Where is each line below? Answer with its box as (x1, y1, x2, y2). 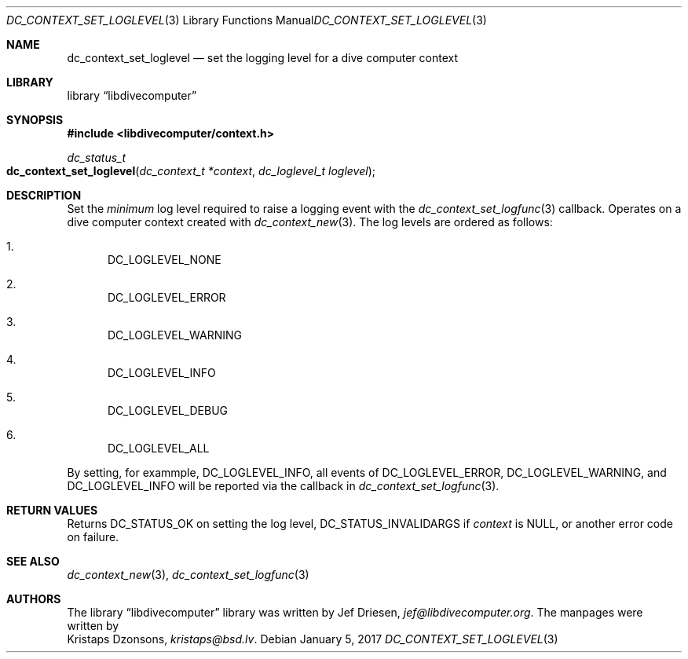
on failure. (67, 530, 119, 544)
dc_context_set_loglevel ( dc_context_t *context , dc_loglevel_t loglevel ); (6, 164, 375, 178)
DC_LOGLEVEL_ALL (108, 441, 210, 455)
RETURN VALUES (6, 503, 98, 517)
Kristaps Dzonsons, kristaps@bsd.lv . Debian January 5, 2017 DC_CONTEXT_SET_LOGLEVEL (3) (67, 632, 558, 646)
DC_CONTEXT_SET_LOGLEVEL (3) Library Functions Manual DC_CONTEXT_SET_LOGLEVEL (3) (6, 13, 487, 27)
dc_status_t (67, 151, 126, 164)
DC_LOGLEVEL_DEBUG (108, 404, 229, 417)
